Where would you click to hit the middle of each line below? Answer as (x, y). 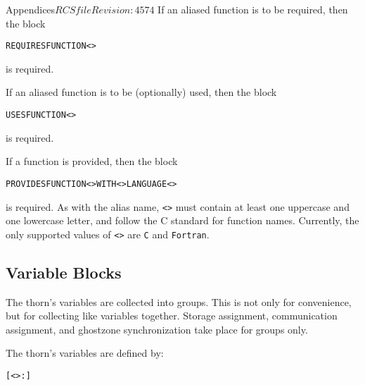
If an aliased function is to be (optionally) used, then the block (141, 92)
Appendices (31, 9)
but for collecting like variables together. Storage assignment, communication (172, 316)
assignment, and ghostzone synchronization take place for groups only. (157, 329)
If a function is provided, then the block (92, 161)
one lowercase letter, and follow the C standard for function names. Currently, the (182, 220)
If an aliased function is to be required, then (253, 9)
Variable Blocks (64, 272)
